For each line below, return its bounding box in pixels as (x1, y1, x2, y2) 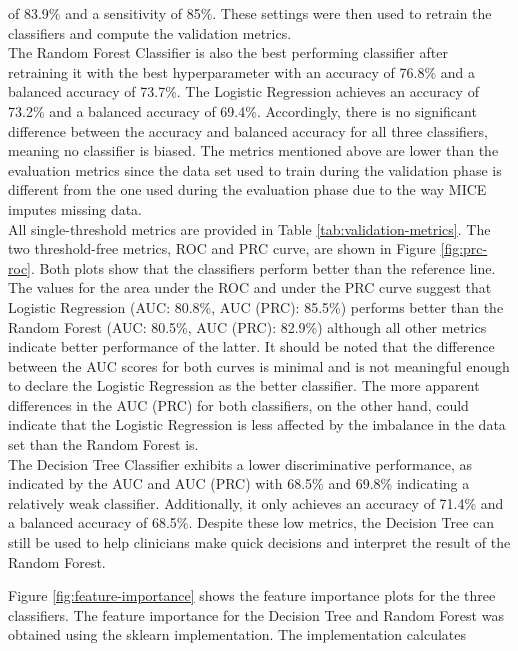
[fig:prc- (440, 238, 488, 259)
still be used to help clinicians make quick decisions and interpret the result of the (8, 532, 511, 553)
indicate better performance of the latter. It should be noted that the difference (8, 336, 495, 357)
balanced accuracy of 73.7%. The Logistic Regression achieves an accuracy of (8, 81, 479, 102)
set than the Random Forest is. (8, 434, 199, 455)
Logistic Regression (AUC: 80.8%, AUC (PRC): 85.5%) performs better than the (8, 296, 504, 317)
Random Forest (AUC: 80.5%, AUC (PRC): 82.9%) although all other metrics (8, 316, 487, 337)
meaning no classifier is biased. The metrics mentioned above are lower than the (8, 140, 499, 161)
